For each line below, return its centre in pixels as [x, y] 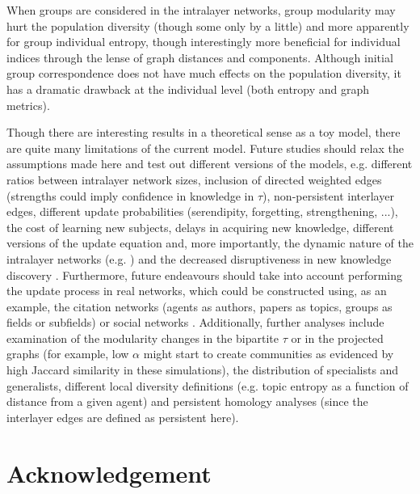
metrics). [28, 105]
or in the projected [337, 338]
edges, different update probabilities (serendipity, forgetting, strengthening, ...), [202, 211]
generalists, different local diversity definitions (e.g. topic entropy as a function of [208, 385]
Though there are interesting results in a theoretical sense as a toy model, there [204, 132]
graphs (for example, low [68, 354]
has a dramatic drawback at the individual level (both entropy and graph [188, 89]
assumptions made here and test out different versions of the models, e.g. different [210, 164]
